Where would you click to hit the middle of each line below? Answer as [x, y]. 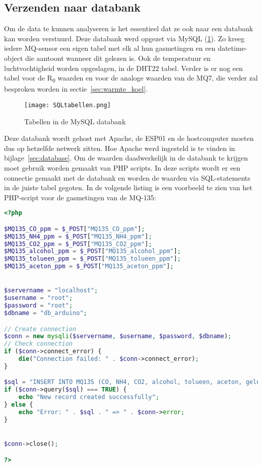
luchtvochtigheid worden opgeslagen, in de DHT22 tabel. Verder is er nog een [123, 68]
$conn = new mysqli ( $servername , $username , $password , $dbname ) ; [118, 336]
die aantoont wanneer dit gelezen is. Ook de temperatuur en [118, 58]
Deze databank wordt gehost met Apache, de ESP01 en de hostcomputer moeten [129, 138]
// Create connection [40, 329]
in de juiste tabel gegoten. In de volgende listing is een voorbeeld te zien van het [128, 187]
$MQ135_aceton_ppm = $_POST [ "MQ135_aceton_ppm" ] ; [89, 266]
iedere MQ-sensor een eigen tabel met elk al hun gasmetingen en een [110, 48]
